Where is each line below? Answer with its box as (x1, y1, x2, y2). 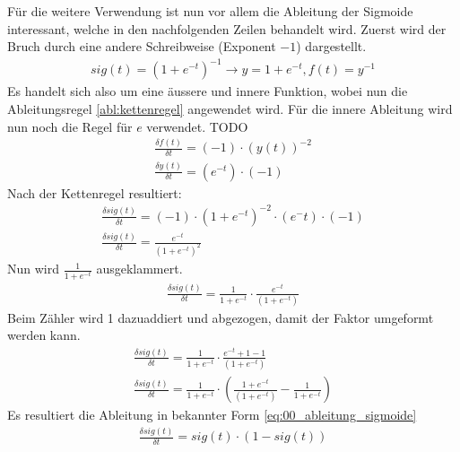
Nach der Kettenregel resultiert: (7, 183, 182, 202)
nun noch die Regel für (7, 117, 133, 135)
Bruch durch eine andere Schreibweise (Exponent (7, 37, 276, 56)
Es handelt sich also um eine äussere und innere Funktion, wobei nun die (7, 82, 408, 100)
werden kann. (7, 326, 81, 344)
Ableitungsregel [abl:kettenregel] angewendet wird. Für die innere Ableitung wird (7, 99, 453, 117)
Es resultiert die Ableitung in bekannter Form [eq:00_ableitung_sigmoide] (7, 405, 417, 424)
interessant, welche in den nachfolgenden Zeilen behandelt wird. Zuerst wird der (7, 19, 447, 38)
